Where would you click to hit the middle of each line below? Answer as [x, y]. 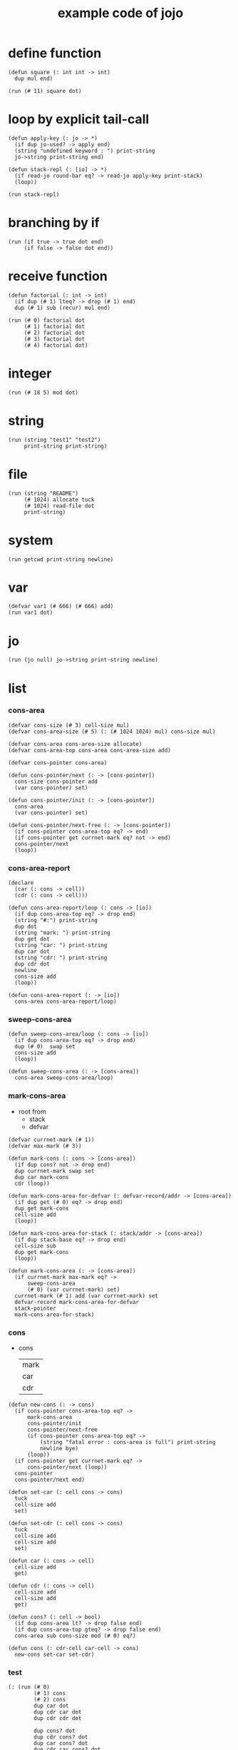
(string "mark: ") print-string [63, 933]
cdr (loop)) [32, 1183]
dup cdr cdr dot [58, 1719]
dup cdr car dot [58, 1712]
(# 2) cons [50, 1700]
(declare [21, 883]
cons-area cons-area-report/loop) [66, 1002]
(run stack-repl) [34, 194]
